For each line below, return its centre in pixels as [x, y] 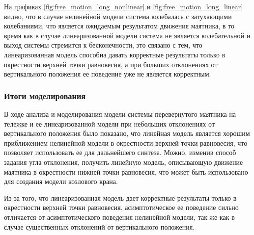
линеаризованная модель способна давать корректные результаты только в [115, 54]
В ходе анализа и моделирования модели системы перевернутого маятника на [120, 114]
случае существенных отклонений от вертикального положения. [99, 226]
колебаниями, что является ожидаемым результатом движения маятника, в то [119, 26]
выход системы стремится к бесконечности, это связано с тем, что [103, 45]
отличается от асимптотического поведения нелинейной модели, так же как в [119, 217]
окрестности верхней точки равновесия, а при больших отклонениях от [111, 64]
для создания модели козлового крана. [61, 181]
